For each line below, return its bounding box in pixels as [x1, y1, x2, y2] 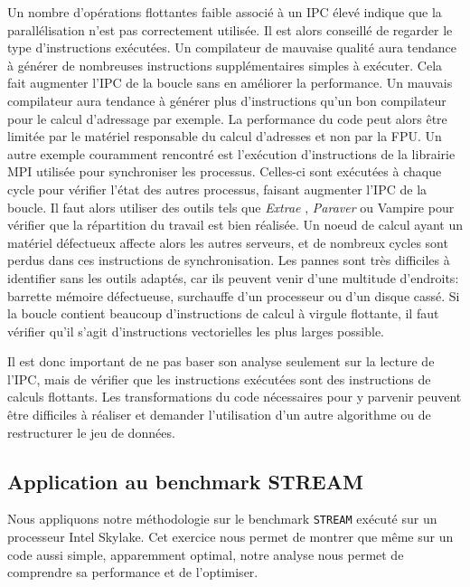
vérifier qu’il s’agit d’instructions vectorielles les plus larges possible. [7, 321, 385, 340]
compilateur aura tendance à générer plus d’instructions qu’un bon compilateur [7, 90, 446, 109]
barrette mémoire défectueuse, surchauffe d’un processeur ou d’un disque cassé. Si [7, 286, 460, 305]
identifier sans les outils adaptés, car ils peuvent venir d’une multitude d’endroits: [7, 268, 459, 287]
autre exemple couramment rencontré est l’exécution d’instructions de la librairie [7, 144, 456, 163]
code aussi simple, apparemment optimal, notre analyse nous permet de [7, 544, 404, 563]
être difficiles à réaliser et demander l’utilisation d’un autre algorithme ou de [7, 405, 431, 424]
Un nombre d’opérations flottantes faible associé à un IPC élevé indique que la [7, 3, 442, 21]
